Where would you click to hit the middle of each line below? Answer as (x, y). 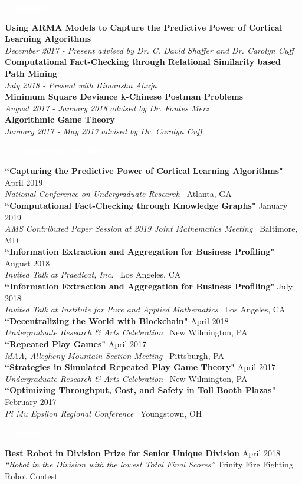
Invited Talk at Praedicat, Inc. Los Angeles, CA (93, 274)
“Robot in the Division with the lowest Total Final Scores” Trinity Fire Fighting (149, 464)
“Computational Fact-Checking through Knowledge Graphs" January (146, 205)
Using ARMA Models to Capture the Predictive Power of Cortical (144, 27)
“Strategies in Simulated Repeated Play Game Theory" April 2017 (140, 367)
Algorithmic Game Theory (60, 119)
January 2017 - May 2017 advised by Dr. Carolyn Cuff (104, 131)
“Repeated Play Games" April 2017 (75, 344)
